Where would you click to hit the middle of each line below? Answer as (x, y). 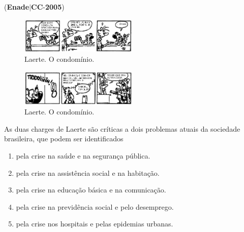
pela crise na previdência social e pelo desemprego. (95, 206)
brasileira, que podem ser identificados (64, 139)
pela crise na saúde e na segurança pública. (83, 155)
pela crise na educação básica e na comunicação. (91, 190)
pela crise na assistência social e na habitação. (88, 172)
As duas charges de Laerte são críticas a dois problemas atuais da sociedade (122, 128)
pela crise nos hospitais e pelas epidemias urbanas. (95, 224)
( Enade (17, 7)
